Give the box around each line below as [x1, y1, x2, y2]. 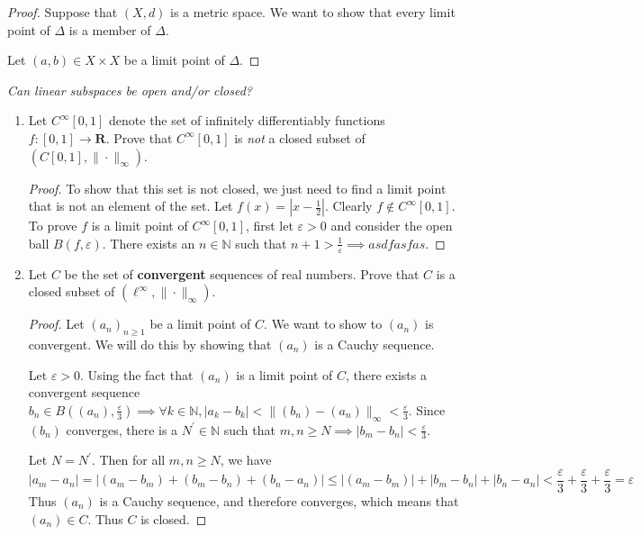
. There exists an [102, 233, 195, 252]
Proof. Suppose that [7, 3, 118, 21]
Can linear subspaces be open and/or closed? [7, 80, 252, 99]
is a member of [68, 20, 151, 39]
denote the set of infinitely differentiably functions [109, 111, 385, 130]
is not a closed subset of [234, 128, 366, 147]
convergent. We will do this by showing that [28, 334, 272, 353]
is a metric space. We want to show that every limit [170, 3, 456, 21]
